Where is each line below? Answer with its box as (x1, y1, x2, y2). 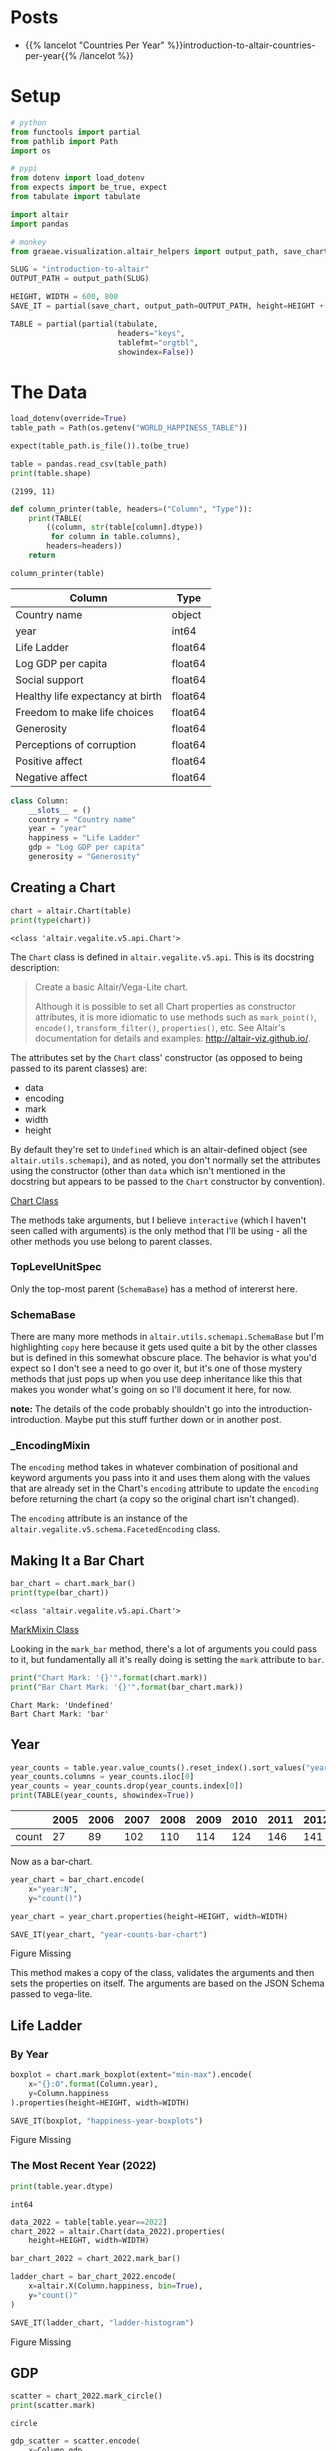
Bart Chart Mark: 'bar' (10, 1709, 110, 1719)
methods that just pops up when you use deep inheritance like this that (10, 1373, 303, 1385)
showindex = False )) (117, 347, 195, 357)
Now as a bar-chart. (10, 1856, 93, 1868)
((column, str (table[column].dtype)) (46, 522, 203, 533)
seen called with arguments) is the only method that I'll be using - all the (10, 1224, 308, 1236)
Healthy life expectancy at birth (15, 689, 163, 703)
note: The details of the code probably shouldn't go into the (10, 1403, 257, 1415)
